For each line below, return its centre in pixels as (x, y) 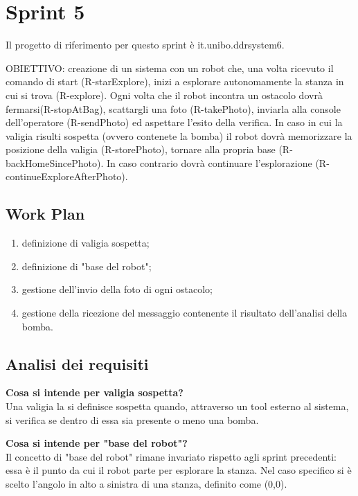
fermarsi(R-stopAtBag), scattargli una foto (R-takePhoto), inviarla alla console (173, 108)
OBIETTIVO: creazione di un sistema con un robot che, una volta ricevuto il (170, 68)
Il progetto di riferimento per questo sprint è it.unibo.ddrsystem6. (145, 45)
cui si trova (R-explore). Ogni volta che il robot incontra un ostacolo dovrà (164, 95)
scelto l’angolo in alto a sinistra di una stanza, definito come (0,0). (146, 484)
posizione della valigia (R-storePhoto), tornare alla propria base (141, 149)
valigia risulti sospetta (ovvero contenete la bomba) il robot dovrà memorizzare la (179, 135)
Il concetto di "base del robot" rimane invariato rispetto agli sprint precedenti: (171, 456)
